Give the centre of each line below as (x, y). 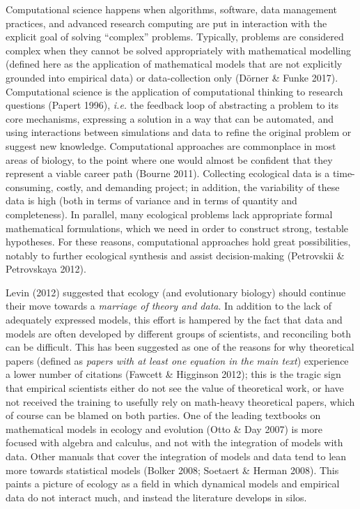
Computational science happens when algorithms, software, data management (171, 9)
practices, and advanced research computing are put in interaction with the (166, 23)
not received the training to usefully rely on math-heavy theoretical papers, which (180, 401)
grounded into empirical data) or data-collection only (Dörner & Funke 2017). (172, 77)
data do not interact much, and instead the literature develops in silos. (156, 497)
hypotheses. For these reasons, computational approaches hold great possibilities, (178, 242)
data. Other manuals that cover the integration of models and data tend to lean (176, 456)
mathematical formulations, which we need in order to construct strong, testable (177, 228)
